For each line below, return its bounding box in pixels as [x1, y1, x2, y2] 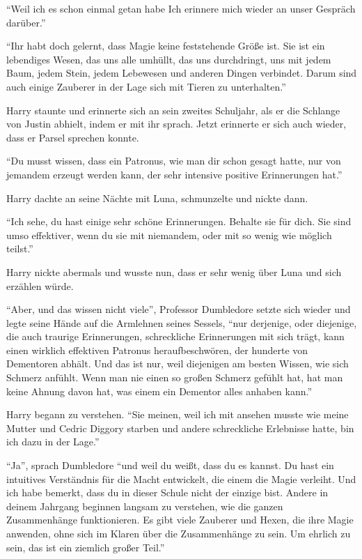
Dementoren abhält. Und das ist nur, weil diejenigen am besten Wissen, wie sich [6, 356, 349, 371]
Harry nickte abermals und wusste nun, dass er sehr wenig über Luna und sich [6, 264, 342, 279]
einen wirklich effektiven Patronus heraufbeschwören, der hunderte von [6, 342, 308, 357]
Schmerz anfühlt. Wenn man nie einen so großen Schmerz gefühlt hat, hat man [6, 370, 343, 385]
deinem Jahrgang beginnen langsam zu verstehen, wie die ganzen [6, 498, 283, 513]
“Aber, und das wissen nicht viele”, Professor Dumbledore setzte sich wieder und [6, 302, 351, 316]
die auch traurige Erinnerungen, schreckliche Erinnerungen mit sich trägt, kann [6, 329, 345, 344]
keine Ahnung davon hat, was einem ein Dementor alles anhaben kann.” [6, 383, 313, 398]
